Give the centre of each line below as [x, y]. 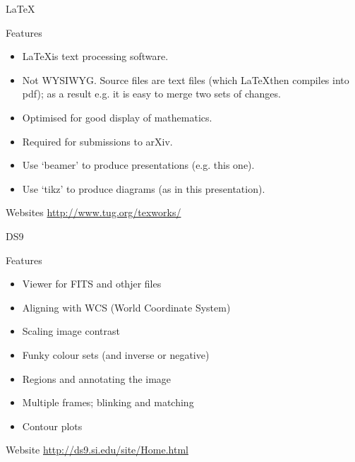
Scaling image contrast [71, 331]
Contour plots [52, 426]
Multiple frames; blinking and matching [108, 402]
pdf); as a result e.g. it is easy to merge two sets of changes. [151, 94]
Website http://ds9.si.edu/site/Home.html [97, 450]
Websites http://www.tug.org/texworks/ [94, 212]
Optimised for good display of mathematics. [117, 117]
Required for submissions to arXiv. [97, 141]
